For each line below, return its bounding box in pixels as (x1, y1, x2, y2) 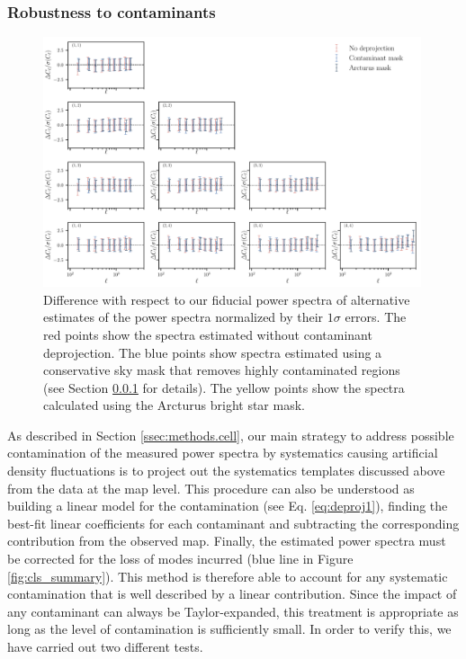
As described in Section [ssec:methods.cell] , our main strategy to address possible (7, 425, 454, 444)
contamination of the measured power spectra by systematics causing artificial (7, 443, 438, 462)
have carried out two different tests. (7, 637, 203, 655)
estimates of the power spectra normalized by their (43, 307, 324, 326)
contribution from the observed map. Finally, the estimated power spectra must (7, 531, 446, 550)
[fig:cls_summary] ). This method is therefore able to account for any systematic (7, 566, 448, 585)
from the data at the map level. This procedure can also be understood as (7, 478, 415, 497)
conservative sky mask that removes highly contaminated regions (43, 361, 400, 379)
